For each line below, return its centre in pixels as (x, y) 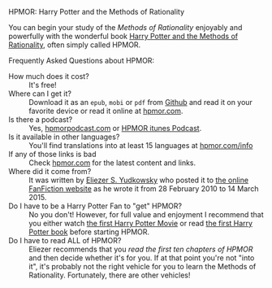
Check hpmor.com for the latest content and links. (112, 163)
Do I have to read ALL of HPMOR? (65, 240)
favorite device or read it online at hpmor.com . (106, 111)
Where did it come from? (50, 171)
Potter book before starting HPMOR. (89, 232)
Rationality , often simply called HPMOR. (75, 45)
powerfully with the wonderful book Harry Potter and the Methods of (123, 36)
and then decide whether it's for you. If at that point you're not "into (142, 258)
